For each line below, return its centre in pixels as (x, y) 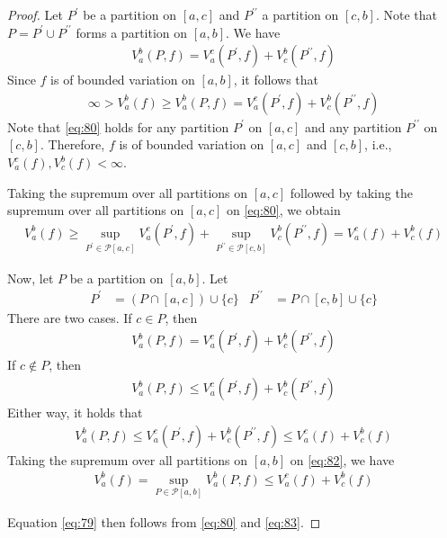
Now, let (31, 278)
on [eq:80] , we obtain (283, 210)
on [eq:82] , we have (342, 459)
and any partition (353, 126)
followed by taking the (351, 192)
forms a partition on (132, 32)
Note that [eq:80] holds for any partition (118, 126)
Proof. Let (35, 14)
